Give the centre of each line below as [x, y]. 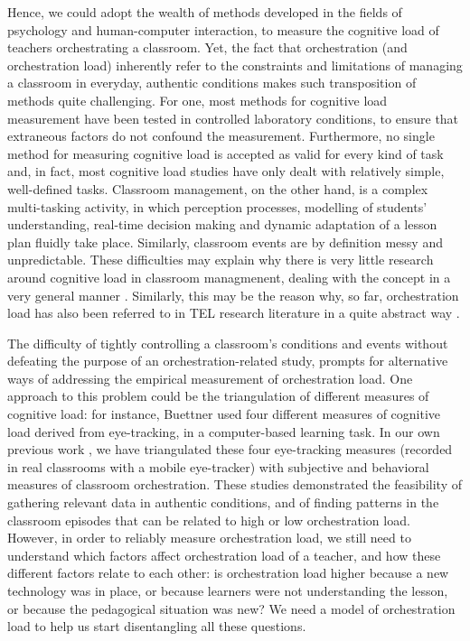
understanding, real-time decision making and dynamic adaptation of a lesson [222, 224]
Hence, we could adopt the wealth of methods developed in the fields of [205, 12]
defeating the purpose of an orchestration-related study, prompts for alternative [228, 361]
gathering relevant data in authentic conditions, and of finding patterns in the [223, 502]
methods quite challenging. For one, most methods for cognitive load [197, 100]
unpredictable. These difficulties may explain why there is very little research [221, 260]
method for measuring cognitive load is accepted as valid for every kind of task [226, 153]
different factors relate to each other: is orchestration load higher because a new [228, 573]
